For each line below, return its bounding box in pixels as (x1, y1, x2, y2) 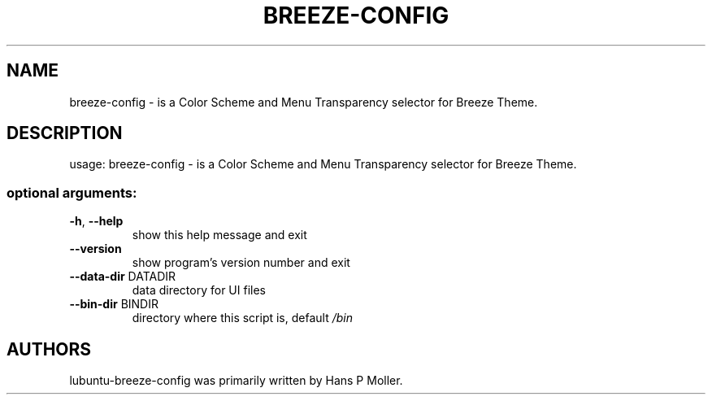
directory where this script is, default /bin (132, 311, 353, 325)
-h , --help (69, 214, 124, 229)
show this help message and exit (132, 228, 307, 242)
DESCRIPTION (7, 123, 123, 144)
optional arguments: (7, 184, 137, 201)
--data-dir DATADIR (69, 269, 176, 284)
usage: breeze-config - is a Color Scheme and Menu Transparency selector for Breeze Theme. (69, 157, 577, 172)
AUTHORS (7, 338, 92, 360)
